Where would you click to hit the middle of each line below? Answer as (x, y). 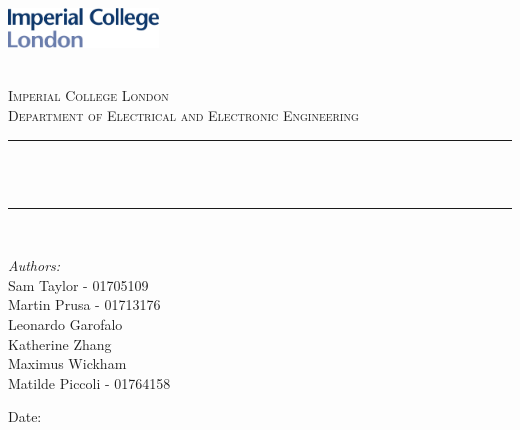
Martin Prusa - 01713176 (84, 304)
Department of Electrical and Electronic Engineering (183, 114)
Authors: (34, 265)
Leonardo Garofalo (65, 324)
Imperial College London (88, 95)
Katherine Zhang (60, 343)
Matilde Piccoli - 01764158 (89, 382)
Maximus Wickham (67, 363)
